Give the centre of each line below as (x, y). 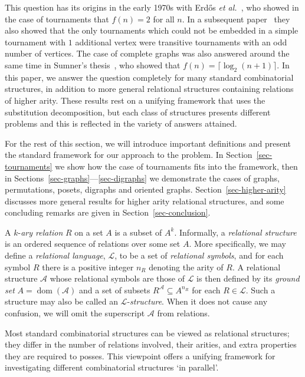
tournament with (35, 42)
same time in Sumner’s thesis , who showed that (93, 65)
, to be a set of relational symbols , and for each (199, 255)
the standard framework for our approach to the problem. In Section (129, 155)
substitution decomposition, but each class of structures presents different (138, 112)
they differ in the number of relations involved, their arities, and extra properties (151, 344)
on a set (89, 232)
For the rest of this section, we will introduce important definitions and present (148, 143)
